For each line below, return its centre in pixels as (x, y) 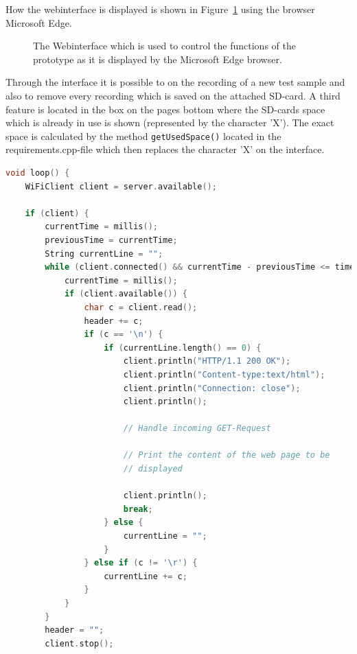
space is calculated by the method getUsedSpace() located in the (143, 136)
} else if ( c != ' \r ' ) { (141, 563)
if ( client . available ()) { (126, 294)
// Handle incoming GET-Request (197, 429)
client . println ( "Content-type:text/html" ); (224, 374)
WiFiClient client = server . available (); (121, 186)
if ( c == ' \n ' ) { (124, 335)
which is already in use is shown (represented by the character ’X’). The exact (170, 122)
